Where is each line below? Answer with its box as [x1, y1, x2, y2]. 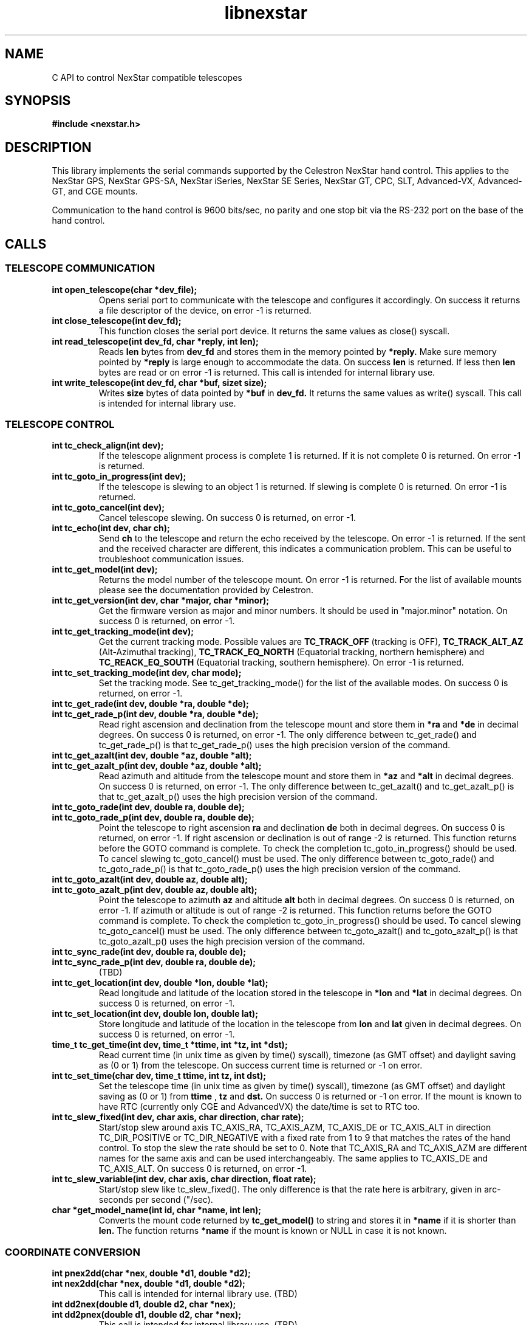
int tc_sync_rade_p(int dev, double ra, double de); [52, 957, 256, 968]
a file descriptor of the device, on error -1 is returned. [98, 305, 312, 315]
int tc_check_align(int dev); [52, 440, 164, 451]
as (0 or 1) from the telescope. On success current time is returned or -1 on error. [98, 1060, 423, 1071]
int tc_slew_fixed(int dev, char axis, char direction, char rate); [52, 1112, 304, 1123]
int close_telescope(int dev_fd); [52, 315, 182, 326]
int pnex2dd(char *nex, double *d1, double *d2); [52, 1268, 251, 1278]
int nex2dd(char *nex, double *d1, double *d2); [52, 1278, 245, 1289]
